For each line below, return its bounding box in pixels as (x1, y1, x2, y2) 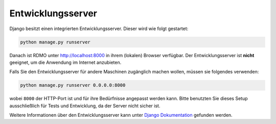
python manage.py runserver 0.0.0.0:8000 (20, 82, 126, 88)
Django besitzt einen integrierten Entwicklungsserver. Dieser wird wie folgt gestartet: (9, 26, 189, 32)
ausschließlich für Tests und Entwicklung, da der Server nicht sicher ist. (9, 103, 160, 109)
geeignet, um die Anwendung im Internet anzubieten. (9, 59, 122, 65)
